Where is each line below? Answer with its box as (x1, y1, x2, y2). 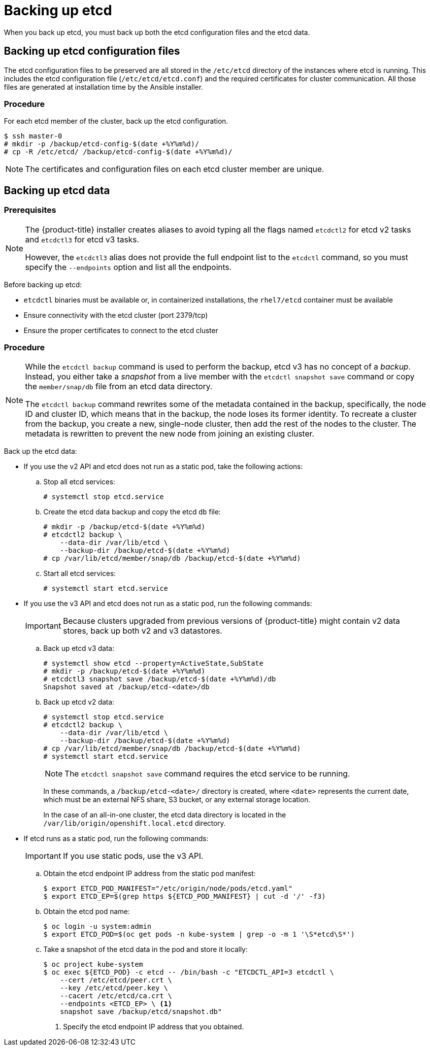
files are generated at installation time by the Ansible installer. (4, 82, 203, 91)
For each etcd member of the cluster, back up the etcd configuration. (4, 117, 228, 126)
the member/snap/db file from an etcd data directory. (25, 381, 213, 392)
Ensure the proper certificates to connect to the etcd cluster (24, 326, 218, 335)
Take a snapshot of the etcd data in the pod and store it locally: (43, 945, 248, 954)
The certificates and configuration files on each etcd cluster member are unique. (25, 164, 324, 174)
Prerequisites (4, 205, 56, 215)
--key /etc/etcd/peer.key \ (60, 984, 168, 992)
